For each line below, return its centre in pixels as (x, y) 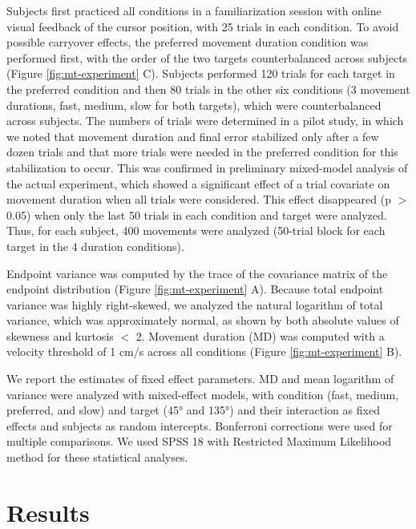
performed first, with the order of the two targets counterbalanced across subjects (207, 57)
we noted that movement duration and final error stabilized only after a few (193, 136)
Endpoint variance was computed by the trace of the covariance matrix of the (197, 273)
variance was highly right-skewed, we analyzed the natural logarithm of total (195, 304)
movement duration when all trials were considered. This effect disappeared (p (199, 199)
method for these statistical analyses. (97, 457)
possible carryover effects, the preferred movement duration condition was (188, 42)
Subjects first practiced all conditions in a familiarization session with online (194, 10)
